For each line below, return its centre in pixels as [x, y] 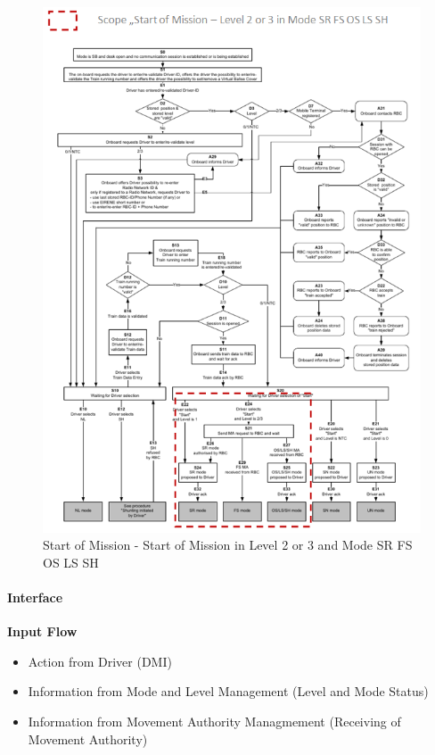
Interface [35, 597]
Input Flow [42, 631]
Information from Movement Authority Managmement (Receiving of [214, 722]
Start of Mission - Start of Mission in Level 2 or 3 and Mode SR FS [228, 545]
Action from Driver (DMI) [100, 661]
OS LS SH [71, 562]
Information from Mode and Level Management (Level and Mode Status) [228, 691]
